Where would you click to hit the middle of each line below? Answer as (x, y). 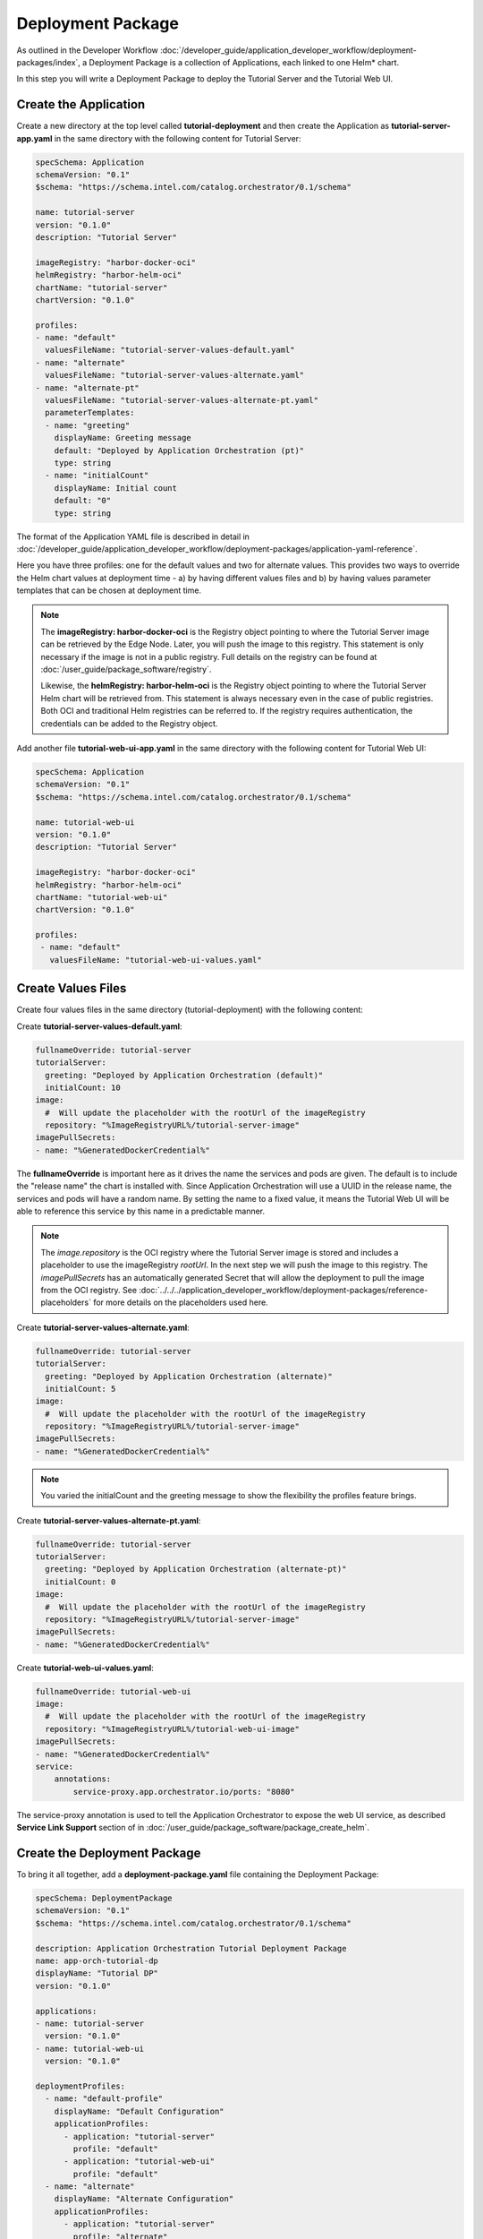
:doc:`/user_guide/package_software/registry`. (126, 669)
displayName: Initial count (116, 488)
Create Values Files (72, 988)
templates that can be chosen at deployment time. (109, 590)
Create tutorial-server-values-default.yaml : (99, 1026)
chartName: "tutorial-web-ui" (102, 897)
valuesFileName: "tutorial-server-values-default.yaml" (170, 350)
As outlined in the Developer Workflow (87, 50)
